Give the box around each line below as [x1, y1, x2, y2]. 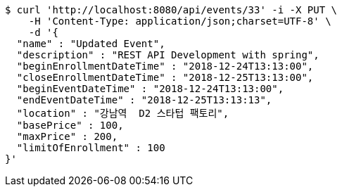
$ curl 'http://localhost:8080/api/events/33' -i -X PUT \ [5, 4, 338, 15]
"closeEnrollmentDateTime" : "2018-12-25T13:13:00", [16, 72, 314, 83]
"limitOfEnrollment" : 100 [16, 142, 165, 153]
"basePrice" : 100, [16, 120, 124, 131]
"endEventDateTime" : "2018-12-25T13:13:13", [16, 94, 272, 105]
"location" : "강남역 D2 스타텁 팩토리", [16, 108, 229, 119]
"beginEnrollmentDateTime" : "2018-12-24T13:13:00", [16, 60, 314, 72]
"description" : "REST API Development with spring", [16, 49, 319, 60]
